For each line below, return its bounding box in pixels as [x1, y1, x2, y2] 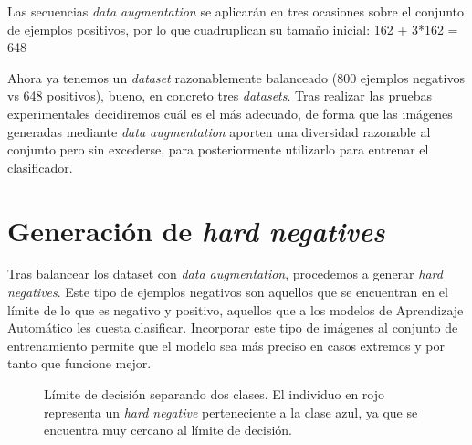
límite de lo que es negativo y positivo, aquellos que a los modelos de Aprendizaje [7, 300, 464, 319]
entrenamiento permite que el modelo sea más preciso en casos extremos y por [7, 335, 445, 355]
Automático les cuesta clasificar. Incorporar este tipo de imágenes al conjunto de [7, 318, 458, 337]
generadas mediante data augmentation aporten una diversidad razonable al [7, 122, 431, 141]
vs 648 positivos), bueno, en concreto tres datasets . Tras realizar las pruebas [7, 86, 433, 105]
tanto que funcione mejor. [7, 354, 152, 373]
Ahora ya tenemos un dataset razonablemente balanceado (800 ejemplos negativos [7, 68, 465, 87]
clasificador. [7, 157, 73, 176]
